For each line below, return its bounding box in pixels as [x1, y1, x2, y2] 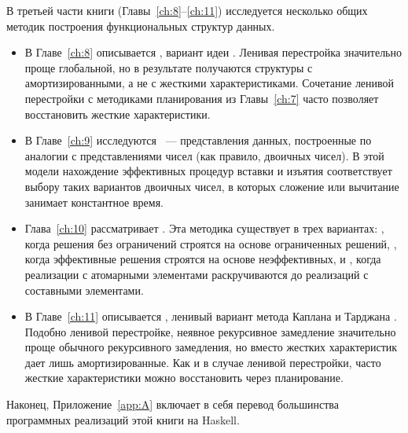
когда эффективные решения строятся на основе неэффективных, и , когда [24, 251, 381, 267]
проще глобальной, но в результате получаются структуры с [24, 59, 313, 75]
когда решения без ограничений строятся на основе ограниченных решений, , [24, 235, 397, 251]
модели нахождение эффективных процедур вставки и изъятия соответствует [24, 163, 392, 179]
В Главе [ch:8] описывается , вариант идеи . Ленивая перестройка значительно [24, 44, 402, 61]
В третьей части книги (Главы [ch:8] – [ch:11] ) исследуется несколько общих [6, 2, 368, 18]
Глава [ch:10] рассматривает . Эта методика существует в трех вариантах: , [24, 220, 384, 237]
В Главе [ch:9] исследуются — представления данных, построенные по [24, 132, 372, 149]
